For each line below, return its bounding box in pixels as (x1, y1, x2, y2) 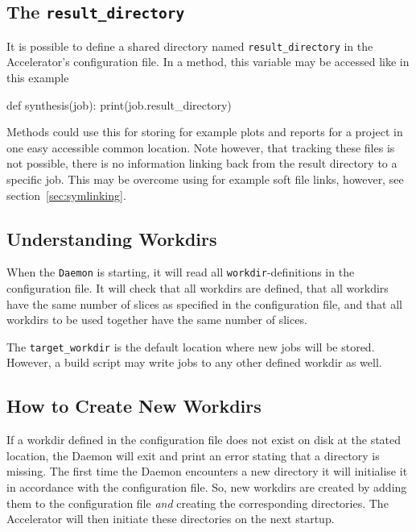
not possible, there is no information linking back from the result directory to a (6, 155, 397, 172)
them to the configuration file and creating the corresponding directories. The (6, 494, 389, 511)
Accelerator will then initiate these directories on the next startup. (6, 510, 335, 527)
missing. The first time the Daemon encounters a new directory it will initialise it (6, 463, 408, 480)
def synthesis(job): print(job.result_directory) (6, 96, 232, 113)
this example (6, 69, 69, 86)
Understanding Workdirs (6, 226, 217, 251)
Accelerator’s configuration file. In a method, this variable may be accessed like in (6, 53, 410, 70)
